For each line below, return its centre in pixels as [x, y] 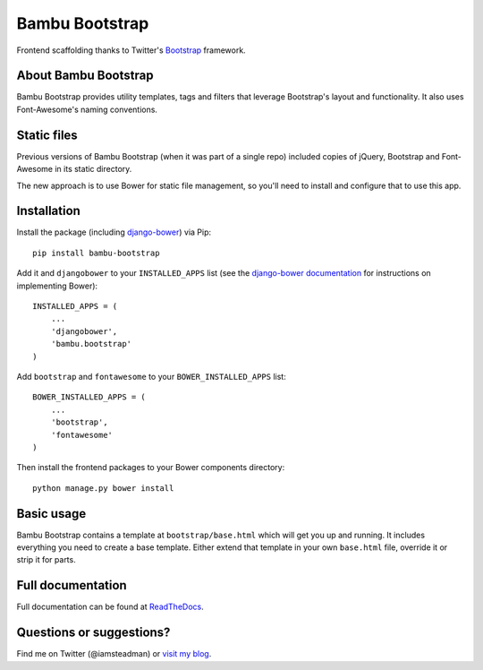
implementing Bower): [57, 286]
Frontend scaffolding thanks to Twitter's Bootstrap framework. [131, 50]
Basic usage [51, 514]
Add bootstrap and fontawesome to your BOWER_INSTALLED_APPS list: [151, 376]
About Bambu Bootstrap [85, 76]
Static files [47, 135]
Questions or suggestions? [93, 633]
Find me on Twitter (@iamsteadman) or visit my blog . [114, 654]
